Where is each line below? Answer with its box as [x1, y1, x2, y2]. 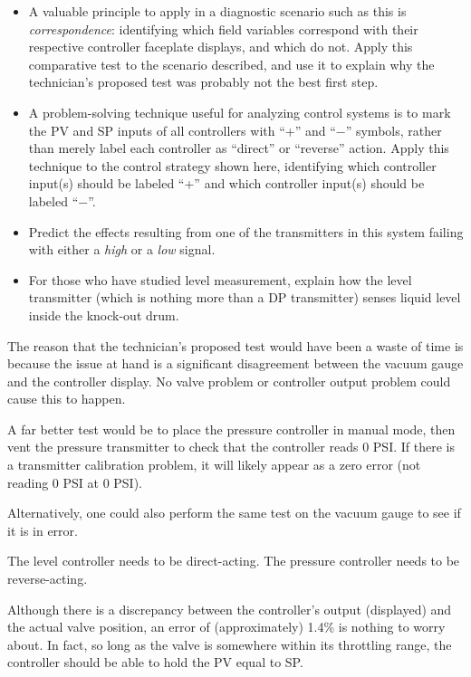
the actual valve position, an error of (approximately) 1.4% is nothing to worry [7, 617, 446, 636]
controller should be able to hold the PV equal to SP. [7, 653, 303, 672]
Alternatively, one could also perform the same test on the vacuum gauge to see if [7, 503, 461, 522]
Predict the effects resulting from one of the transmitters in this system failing [28, 222, 464, 241]
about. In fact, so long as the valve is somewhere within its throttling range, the [7, 634, 452, 653]
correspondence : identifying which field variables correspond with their [28, 19, 418, 38]
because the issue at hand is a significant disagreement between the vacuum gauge [7, 354, 464, 373]
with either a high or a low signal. [28, 240, 216, 259]
